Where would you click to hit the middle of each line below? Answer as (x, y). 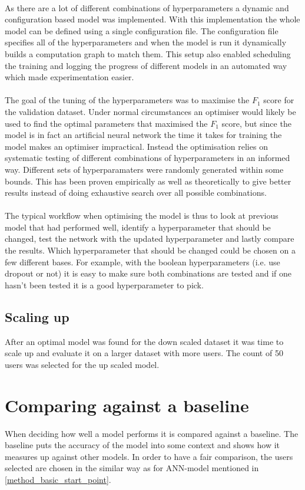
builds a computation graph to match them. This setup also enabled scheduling (148, 53)
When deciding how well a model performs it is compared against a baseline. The (152, 433)
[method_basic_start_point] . (58, 479)
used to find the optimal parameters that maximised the (106, 123)
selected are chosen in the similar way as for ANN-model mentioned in (132, 468)
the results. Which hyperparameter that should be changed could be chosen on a (150, 250)
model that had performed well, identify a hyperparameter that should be (138, 227)
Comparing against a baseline (127, 405)
